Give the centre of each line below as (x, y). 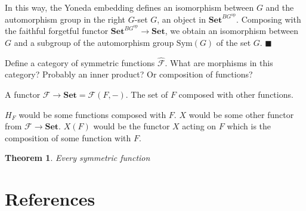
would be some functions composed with (92, 114)
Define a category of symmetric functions (80, 62)
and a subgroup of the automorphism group (94, 42)
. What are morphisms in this (219, 62)
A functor (23, 94)
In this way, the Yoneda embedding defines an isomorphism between (129, 7)
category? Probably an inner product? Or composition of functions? (129, 74)
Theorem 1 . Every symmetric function (78, 158)
